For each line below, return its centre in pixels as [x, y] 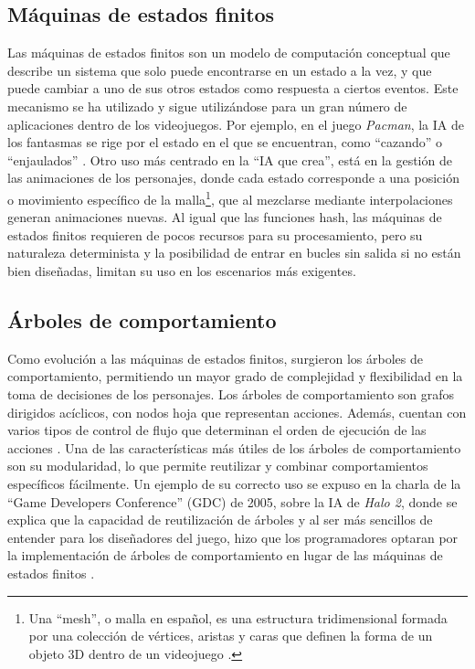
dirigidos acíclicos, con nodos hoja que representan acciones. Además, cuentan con [237, 412]
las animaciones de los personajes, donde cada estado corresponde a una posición [233, 178]
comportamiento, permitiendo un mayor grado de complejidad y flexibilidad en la [235, 376]
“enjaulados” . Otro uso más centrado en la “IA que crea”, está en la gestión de [230, 159]
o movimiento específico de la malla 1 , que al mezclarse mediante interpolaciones [230, 197]
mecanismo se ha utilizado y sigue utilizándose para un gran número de [207, 106]
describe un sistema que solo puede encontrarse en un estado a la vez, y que [220, 70]
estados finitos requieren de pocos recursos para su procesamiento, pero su [215, 234]
